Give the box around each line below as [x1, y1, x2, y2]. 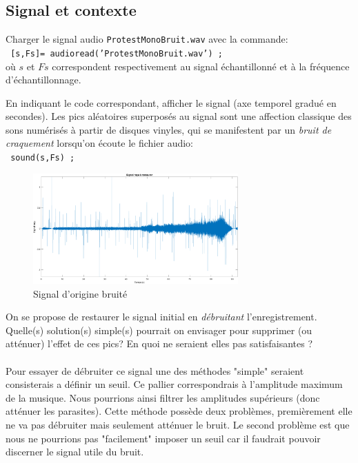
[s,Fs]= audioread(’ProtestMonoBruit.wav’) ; [10, 48, 223, 59]
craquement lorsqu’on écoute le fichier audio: [6, 136, 193, 150]
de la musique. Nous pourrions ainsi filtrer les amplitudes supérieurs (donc [6, 390, 320, 404]
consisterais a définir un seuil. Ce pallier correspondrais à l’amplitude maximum [6, 377, 343, 391]
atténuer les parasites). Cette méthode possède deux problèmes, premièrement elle [6, 404, 352, 418]
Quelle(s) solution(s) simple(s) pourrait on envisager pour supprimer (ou [6, 322, 312, 337]
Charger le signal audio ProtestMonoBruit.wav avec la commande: [6, 32, 288, 46]
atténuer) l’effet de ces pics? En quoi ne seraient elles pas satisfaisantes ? [6, 336, 312, 351]
